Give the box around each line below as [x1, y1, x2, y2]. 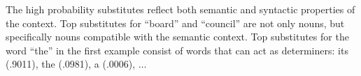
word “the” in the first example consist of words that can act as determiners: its [6, 43, 348, 57]
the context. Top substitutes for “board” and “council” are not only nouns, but [6, 15, 345, 30]
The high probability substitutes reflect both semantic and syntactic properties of [6, 2, 355, 16]
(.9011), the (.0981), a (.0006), [6, 56, 136, 71]
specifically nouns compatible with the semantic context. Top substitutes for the [6, 29, 349, 44]
